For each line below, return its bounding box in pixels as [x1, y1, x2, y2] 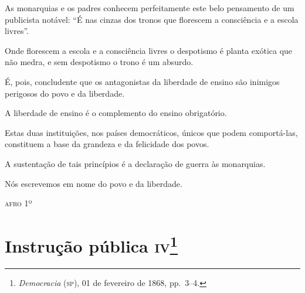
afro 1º [5, 197, 32, 209]
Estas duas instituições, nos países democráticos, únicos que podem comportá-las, [5, 126, 298, 138]
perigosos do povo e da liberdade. [5, 87, 125, 99]
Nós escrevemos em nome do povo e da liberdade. [5, 177, 182, 189]
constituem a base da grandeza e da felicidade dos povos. [5, 138, 209, 150]
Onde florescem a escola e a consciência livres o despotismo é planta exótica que [5, 44, 293, 56]
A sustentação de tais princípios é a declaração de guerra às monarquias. [5, 157, 266, 169]
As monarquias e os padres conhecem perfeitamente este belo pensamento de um [5, 2, 294, 13]
